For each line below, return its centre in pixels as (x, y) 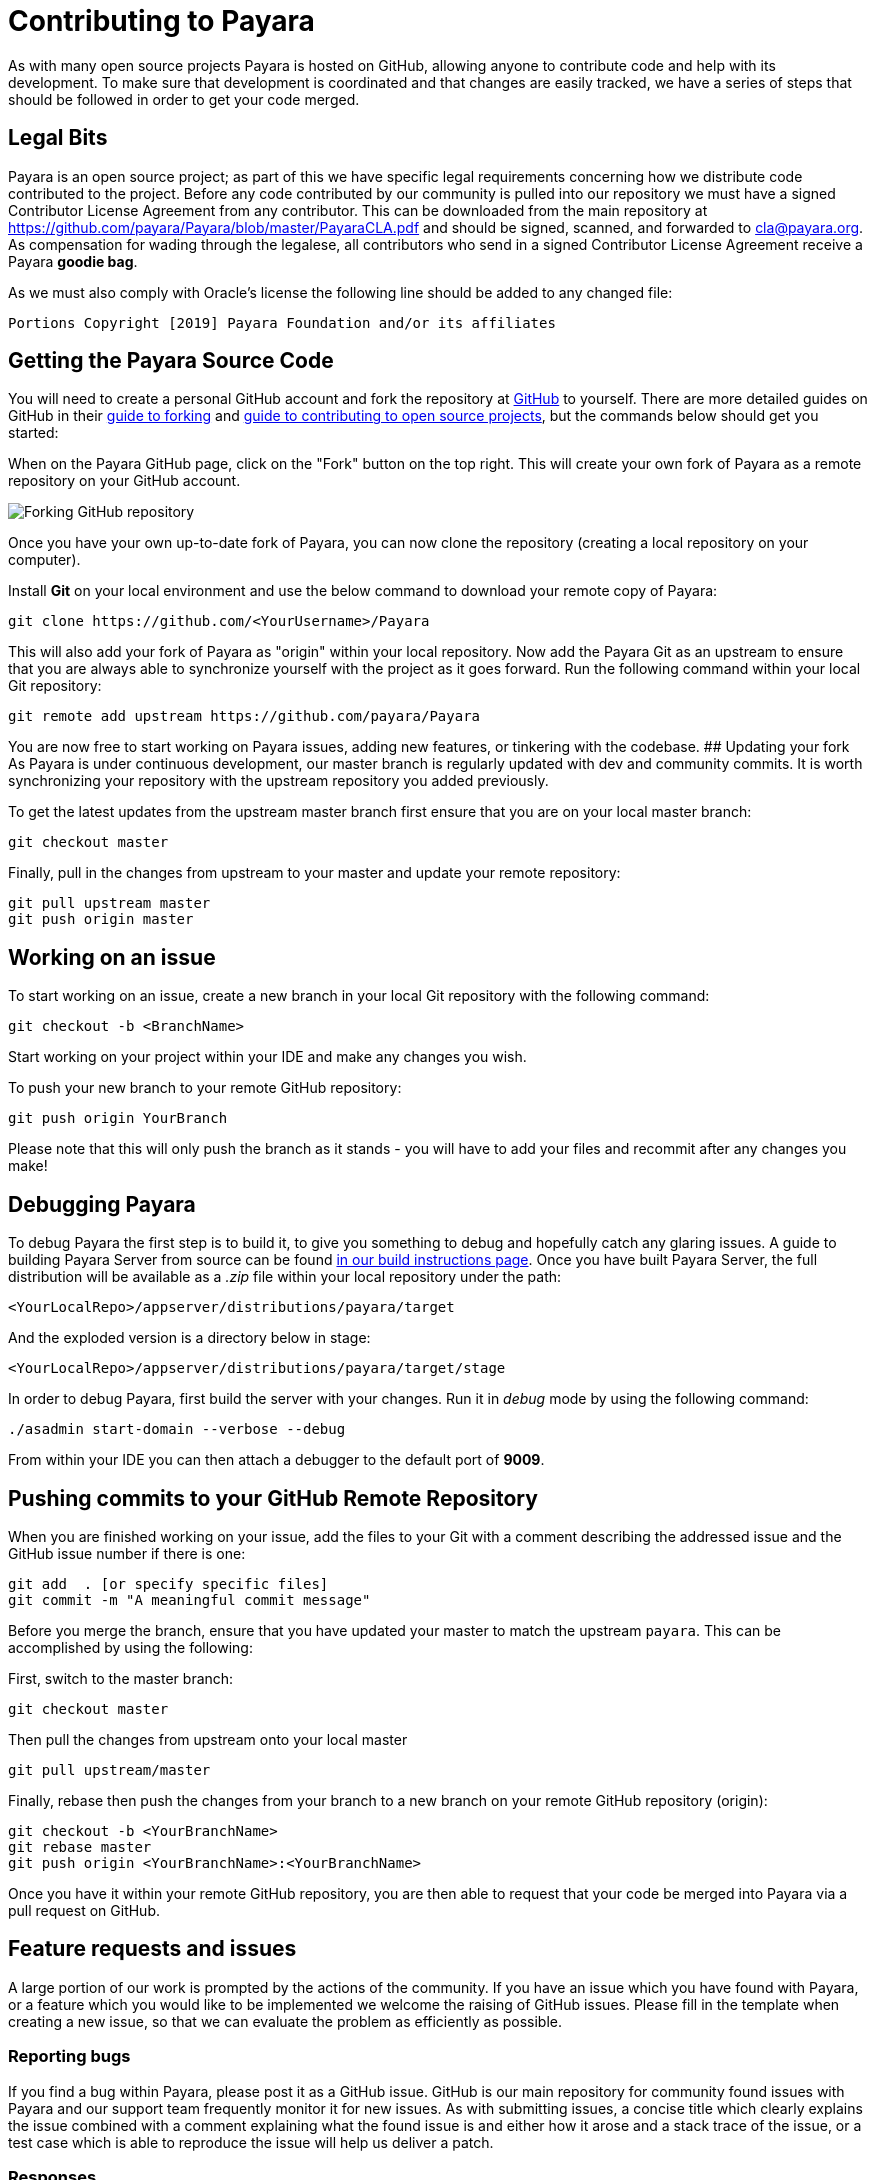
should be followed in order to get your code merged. (184, 99)
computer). (44, 560)
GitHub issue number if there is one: (127, 1553)
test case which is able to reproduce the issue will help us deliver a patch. (251, 2142)
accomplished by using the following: (130, 1647)
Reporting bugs (69, 2056)
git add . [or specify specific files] (168, 1583)
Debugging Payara (102, 1204)
